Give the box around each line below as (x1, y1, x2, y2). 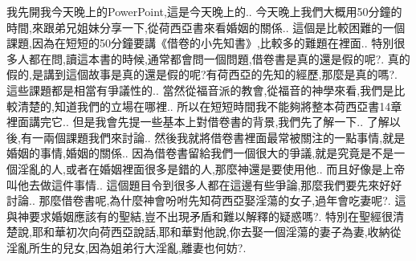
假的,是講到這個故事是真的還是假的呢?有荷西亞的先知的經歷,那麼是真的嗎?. (6, 66, 398, 83)
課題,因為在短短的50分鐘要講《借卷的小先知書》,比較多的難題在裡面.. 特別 (6, 35, 394, 51)
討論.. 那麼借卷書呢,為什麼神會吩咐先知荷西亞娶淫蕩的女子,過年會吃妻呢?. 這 (6, 192, 406, 209)
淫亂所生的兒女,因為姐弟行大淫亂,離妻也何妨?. (6, 239, 247, 255)
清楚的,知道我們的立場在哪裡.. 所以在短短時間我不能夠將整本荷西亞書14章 (17, 97, 402, 114)
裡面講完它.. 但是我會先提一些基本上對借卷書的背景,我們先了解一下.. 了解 (6, 113, 389, 130)
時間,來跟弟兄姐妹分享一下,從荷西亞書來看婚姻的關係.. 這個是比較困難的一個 (6, 18, 406, 35)
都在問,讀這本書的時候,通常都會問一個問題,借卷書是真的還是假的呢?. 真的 (28, 50, 410, 67)
